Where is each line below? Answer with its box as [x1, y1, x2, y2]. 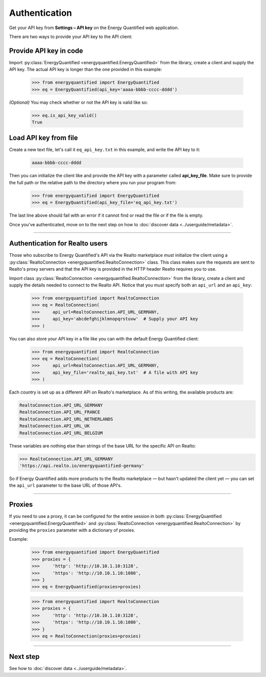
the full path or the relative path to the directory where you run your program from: [9, 179, 177, 185]
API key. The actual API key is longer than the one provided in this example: [9, 67, 163, 73]
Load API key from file [9, 134, 78, 142]
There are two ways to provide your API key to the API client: [9, 34, 133, 40]
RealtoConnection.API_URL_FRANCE [19, 409, 100, 415]
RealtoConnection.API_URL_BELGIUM [19, 430, 103, 436]
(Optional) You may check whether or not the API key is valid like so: [9, 99, 148, 105]
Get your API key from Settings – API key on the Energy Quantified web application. [9, 25, 179, 31]
